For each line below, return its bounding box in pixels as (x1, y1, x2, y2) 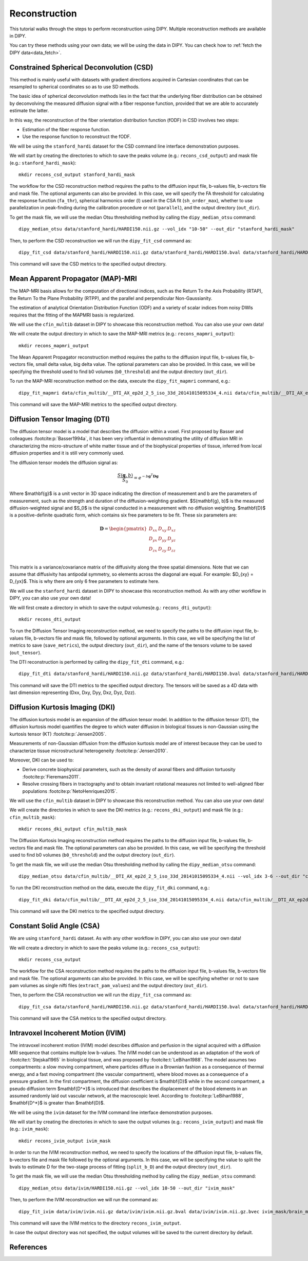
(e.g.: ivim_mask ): (9, 1126, 49, 1132)
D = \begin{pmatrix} (99, 525, 147, 531)
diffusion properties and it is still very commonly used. (9, 450, 124, 456)
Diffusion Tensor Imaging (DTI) (9, 415, 110, 423)
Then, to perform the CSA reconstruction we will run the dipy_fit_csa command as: (9, 992, 192, 998)
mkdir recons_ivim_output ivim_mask (18, 1138, 111, 1144)
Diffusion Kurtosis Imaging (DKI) (9, 703, 115, 712)
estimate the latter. (9, 108, 49, 114)
